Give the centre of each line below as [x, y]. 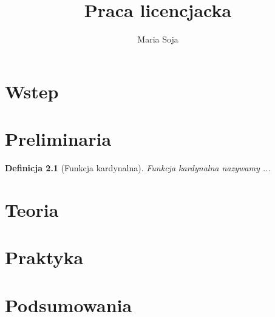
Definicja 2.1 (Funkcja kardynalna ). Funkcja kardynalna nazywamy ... [138, 168]
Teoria [32, 209]
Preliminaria [58, 139]
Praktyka [44, 257]
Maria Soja [158, 39]
